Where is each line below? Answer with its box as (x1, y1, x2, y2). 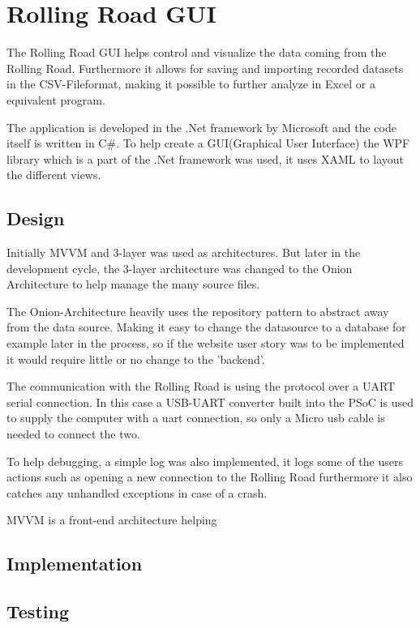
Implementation (6, 551, 143, 576)
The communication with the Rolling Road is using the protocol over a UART (6, 378, 396, 395)
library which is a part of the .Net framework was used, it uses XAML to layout (6, 150, 404, 167)
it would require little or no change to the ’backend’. (6, 350, 265, 367)
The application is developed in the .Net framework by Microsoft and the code (6, 118, 396, 135)
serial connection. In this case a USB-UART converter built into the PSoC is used (6, 393, 414, 410)
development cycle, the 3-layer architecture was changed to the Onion (6, 259, 353, 276)
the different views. (6, 166, 101, 183)
